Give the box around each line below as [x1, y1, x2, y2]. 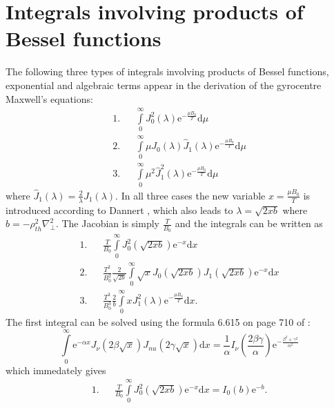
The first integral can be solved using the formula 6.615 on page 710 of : [6, 314, 311, 329]
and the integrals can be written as [175, 216, 323, 231]
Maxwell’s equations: [6, 91, 93, 106]
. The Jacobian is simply [55, 216, 159, 231]
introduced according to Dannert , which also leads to [6, 202, 233, 217]
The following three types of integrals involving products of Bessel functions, [6, 64, 329, 79]
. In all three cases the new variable [115, 188, 266, 202]
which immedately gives [6, 362, 106, 377]
